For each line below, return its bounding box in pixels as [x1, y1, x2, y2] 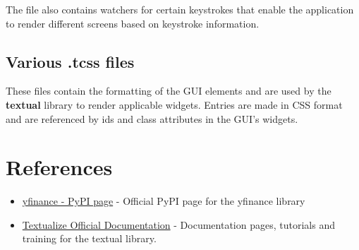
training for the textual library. [22, 231, 157, 246]
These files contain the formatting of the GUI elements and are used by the [6, 83, 331, 98]
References [6, 153, 113, 181]
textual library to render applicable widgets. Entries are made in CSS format [6, 97, 343, 112]
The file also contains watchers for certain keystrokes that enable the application [6, 2, 354, 16]
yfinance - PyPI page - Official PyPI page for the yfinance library [22, 194, 305, 208]
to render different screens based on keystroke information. [6, 16, 260, 30]
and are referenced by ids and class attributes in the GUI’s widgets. [6, 111, 298, 126]
